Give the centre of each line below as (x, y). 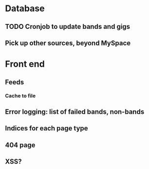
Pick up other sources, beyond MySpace (68, 43)
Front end (25, 64)
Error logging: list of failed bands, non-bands (75, 112)
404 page (20, 145)
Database (25, 9)
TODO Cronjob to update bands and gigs (68, 27)
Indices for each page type (47, 128)
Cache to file (20, 96)
